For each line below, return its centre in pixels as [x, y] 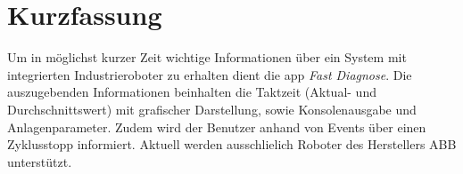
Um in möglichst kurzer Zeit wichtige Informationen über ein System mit [207, 57]
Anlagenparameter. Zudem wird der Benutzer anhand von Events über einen [217, 127]
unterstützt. [40, 161]
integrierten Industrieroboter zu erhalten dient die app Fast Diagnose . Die [210, 74]
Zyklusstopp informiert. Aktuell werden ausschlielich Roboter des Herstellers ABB [232, 144]
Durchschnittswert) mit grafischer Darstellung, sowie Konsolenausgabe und [212, 109]
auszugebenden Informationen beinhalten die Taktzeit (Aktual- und [192, 92]
